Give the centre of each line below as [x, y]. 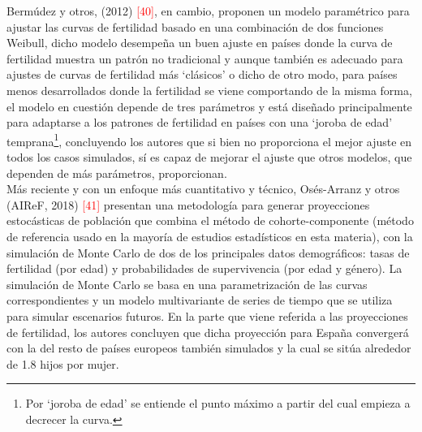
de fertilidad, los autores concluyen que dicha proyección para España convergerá [208, 332]
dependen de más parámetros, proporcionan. [117, 173]
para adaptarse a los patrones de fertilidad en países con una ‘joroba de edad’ [200, 122]
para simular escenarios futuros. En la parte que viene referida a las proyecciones [207, 315]
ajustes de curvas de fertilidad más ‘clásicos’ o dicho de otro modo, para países [202, 74]
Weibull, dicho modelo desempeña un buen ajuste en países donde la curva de [200, 43]
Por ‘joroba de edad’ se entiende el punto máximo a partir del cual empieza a [218, 403]
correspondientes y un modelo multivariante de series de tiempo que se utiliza [200, 300]
